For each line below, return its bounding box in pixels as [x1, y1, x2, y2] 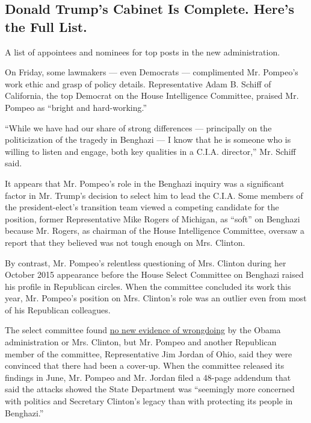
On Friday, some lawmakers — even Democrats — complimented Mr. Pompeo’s [5, 66, 298, 78]
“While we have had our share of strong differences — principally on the [5, 121, 272, 134]
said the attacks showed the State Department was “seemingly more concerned [5, 383, 295, 395]
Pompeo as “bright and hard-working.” [5, 101, 147, 113]
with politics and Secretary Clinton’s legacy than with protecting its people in [5, 395, 293, 407]
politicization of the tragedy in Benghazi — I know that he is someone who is [5, 133, 291, 146]
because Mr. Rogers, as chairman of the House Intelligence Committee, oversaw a [5, 224, 305, 237]
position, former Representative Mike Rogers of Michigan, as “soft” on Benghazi [5, 212, 300, 225]
